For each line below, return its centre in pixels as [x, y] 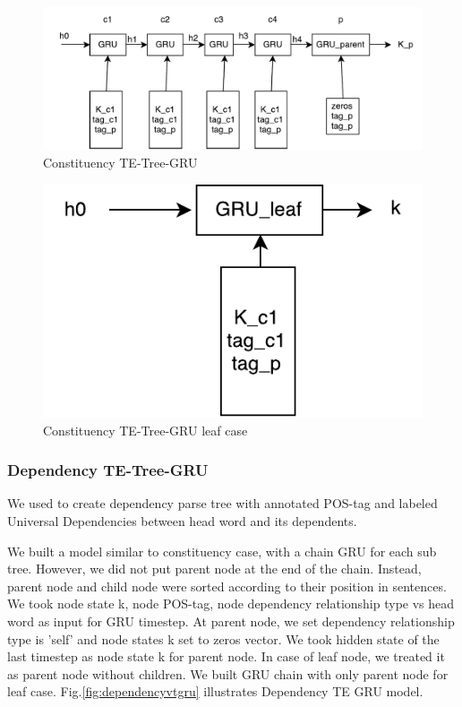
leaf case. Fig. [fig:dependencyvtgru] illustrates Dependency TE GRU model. [215, 691]
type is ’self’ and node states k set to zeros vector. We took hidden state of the [223, 638]
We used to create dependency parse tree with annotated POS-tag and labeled [222, 503]
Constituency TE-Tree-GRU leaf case [145, 430]
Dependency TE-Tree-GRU [108, 470]
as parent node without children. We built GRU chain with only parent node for [228, 673]
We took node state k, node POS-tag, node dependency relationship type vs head [231, 604]
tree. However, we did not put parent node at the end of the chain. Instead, [214, 569]
